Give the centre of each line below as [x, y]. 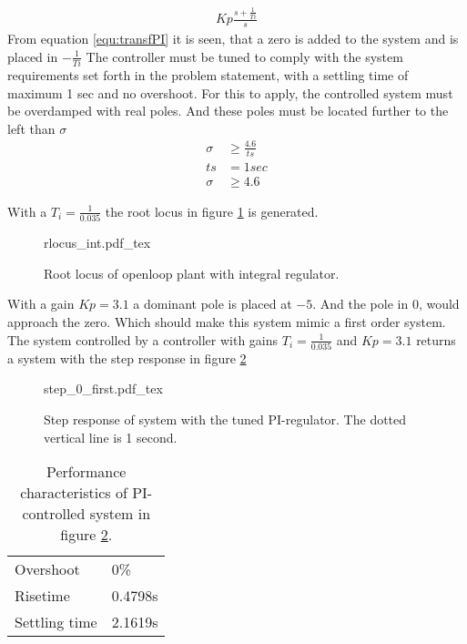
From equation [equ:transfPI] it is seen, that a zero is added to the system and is [233, 39]
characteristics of [74, 493]
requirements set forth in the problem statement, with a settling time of [208, 75]
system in [120, 514]
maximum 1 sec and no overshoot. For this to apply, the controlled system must [230, 92]
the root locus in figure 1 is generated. [212, 211]
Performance [86, 472]
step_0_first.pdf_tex [103, 388]
